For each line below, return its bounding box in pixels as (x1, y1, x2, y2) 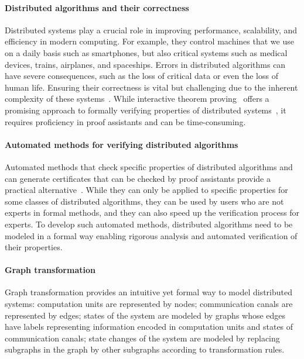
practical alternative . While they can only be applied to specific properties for (5, 184, 288, 196)
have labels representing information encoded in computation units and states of (5, 320, 293, 333)
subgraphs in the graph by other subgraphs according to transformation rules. (5, 343, 285, 355)
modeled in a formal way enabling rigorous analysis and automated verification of (5, 229, 298, 241)
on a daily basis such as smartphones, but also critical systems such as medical (5, 46, 288, 58)
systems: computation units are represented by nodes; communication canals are (5, 298, 293, 310)
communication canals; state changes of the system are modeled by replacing (5, 332, 280, 344)
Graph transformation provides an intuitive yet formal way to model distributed (5, 286, 293, 298)
